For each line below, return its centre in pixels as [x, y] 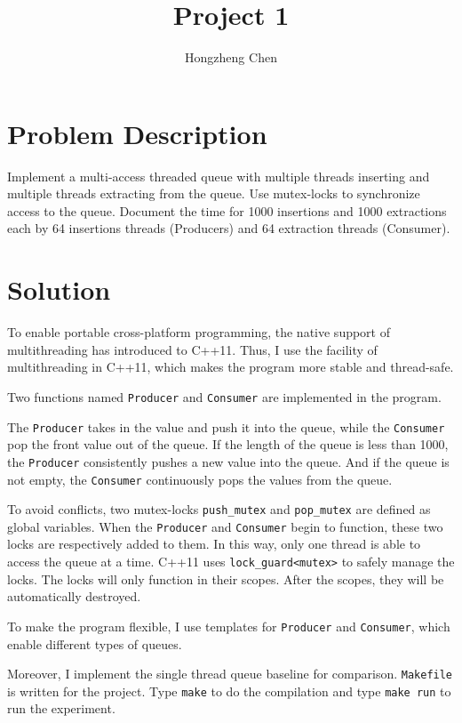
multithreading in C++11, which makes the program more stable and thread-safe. [231, 367]
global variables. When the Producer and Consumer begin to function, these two [225, 526]
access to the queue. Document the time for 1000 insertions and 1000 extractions [227, 210]
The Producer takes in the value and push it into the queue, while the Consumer [226, 426]
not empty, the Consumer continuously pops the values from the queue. [200, 479]
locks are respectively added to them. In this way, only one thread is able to [214, 544]
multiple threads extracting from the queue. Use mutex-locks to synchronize [214, 193]
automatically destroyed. [74, 596]
